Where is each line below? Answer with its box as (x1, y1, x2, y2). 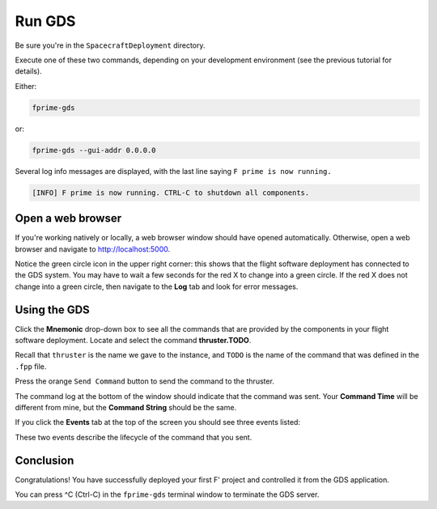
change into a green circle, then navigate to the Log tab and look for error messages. (15, 282, 299, 291)
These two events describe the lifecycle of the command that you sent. (15, 432, 252, 442)
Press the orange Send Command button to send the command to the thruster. (15, 376, 275, 386)
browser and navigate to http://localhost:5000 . (15, 244, 171, 254)
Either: (15, 81, 37, 91)
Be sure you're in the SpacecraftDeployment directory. (15, 40, 206, 50)
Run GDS (15, 12, 76, 30)
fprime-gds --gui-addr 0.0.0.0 (32, 146, 157, 155)
